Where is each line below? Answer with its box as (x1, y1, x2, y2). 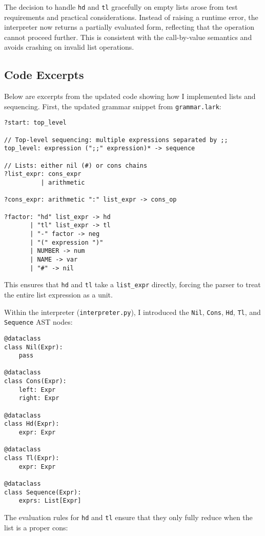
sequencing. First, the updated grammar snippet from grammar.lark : (4, 101, 221, 111)
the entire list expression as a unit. (4, 289, 113, 300)
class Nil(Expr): (4, 343, 63, 351)
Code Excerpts (4, 67, 84, 83)
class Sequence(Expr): (4, 488, 81, 496)
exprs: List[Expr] (18, 497, 81, 505)
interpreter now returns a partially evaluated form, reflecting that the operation (4, 22, 255, 32)
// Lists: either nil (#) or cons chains (4, 162, 148, 169)
